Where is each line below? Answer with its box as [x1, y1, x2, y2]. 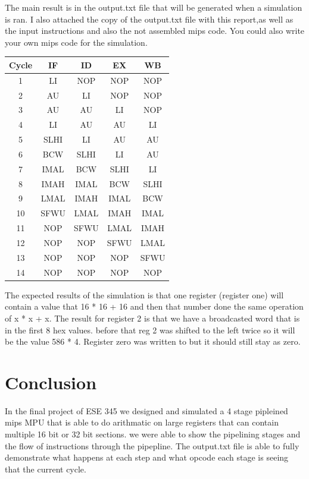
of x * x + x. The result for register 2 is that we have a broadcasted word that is [5, 311, 300, 324]
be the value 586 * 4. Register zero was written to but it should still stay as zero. [5, 335, 301, 348]
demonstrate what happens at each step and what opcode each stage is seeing [5, 451, 289, 464]
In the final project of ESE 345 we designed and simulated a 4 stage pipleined [5, 404, 288, 417]
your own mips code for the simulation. [5, 36, 148, 48]
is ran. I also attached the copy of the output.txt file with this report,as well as [5, 12, 294, 25]
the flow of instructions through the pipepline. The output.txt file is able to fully [5, 439, 299, 452]
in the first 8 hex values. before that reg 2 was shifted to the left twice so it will [5, 323, 295, 336]
